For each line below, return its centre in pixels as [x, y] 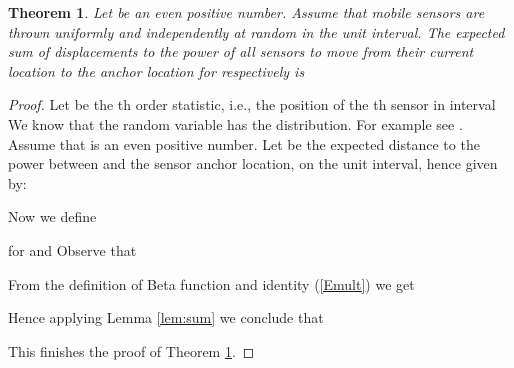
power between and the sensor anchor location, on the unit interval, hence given [253, 163]
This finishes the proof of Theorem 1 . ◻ [131, 350]
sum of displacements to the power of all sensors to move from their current [241, 51]
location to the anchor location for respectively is [156, 70]
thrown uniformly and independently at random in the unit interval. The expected [256, 31]
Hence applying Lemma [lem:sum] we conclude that [166, 317]
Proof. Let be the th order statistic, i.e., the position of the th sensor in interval [252, 104]
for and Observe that [72, 249]
